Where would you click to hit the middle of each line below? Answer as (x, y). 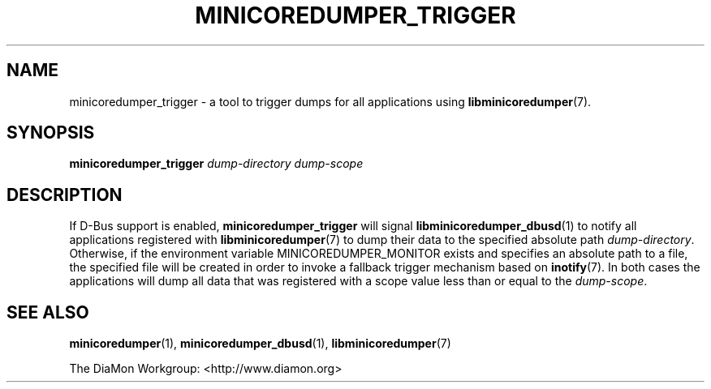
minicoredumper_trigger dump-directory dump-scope (216, 164)
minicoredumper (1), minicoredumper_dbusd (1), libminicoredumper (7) (260, 344)
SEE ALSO (48, 312)
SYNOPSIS (51, 133)
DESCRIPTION (65, 194)
